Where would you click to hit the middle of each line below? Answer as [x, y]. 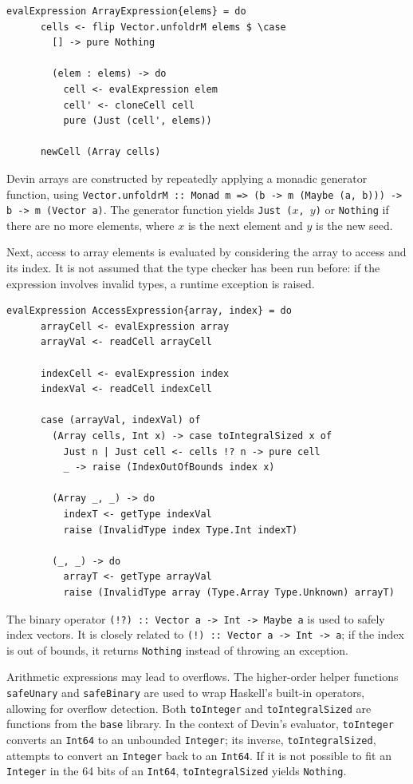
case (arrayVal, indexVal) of [120, 420]
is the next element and [245, 225]
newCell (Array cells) [100, 152]
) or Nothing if [352, 210]
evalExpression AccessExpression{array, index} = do [149, 311]
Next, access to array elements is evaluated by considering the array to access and [206, 252]
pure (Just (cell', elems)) [138, 121]
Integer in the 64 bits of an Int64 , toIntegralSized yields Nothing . [177, 771]
